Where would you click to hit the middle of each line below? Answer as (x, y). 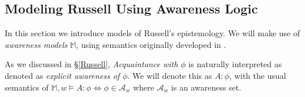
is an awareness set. (206, 87)
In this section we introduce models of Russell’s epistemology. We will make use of (152, 33)
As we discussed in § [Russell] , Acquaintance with (91, 64)
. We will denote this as (170, 75)
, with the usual (258, 75)
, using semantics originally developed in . (151, 44)
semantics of (27, 87)
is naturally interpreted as (235, 64)
